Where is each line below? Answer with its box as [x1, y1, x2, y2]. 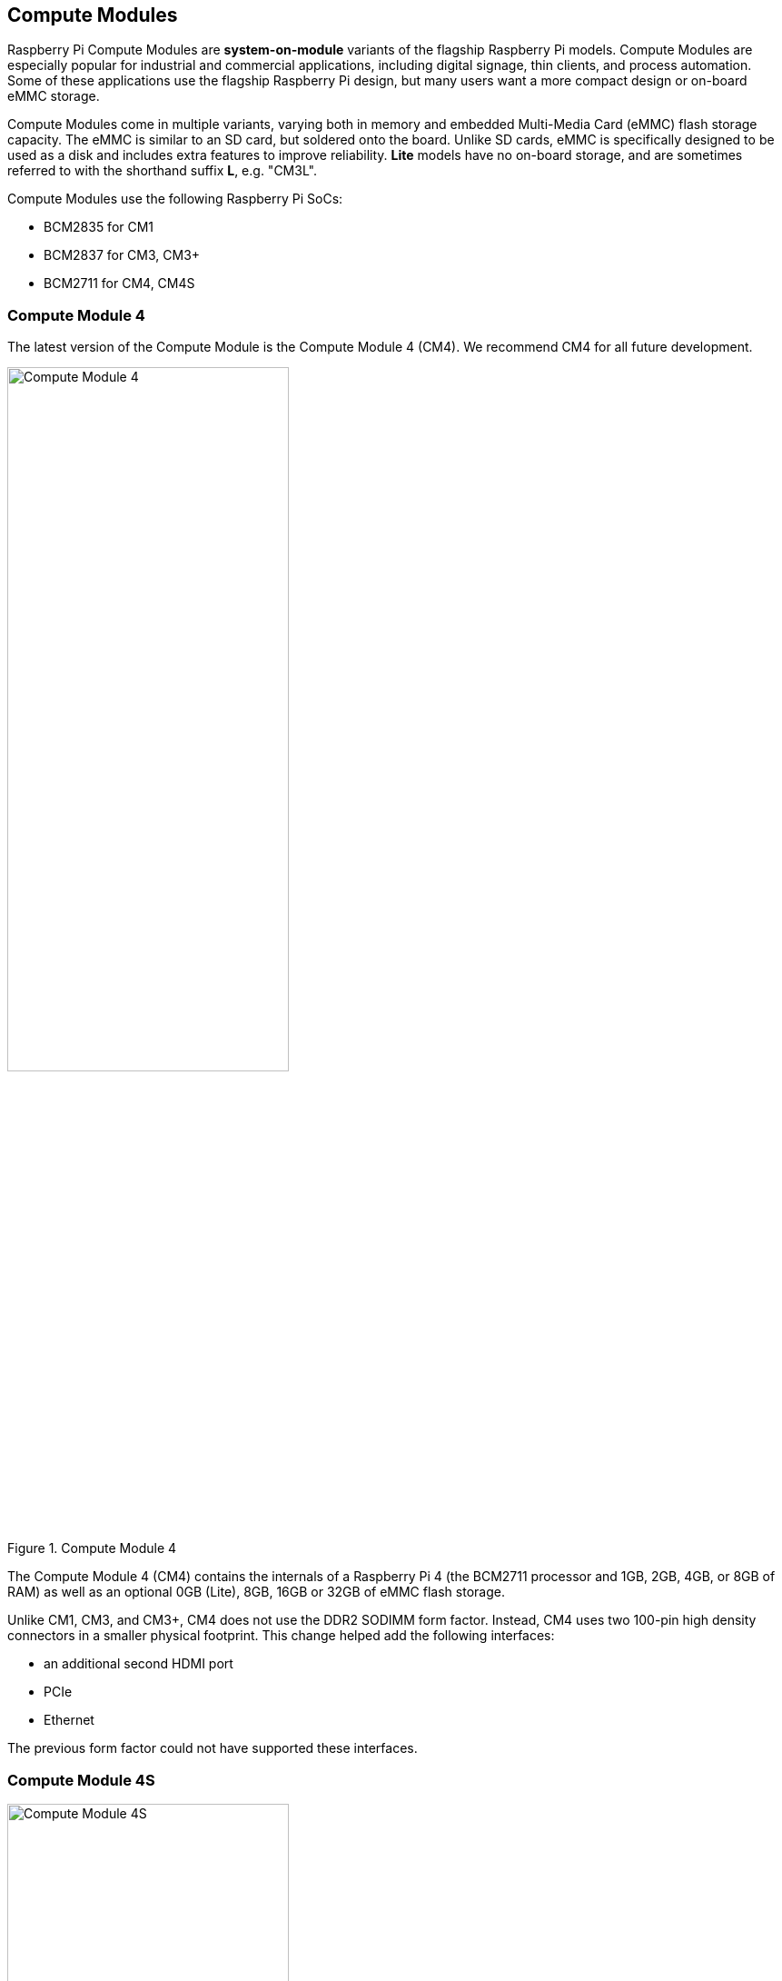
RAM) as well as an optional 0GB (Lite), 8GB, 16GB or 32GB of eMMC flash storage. [7, 1584, 505, 1600]
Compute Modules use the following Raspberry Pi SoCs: [7, 191, 343, 207]
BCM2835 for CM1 [44, 219, 154, 235]
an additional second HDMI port [44, 1656, 233, 1672]
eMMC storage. [7, 88, 100, 105]
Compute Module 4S [7, 1770, 155, 1789]
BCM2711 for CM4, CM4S [44, 275, 195, 292]
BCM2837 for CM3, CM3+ [44, 247, 201, 264]
